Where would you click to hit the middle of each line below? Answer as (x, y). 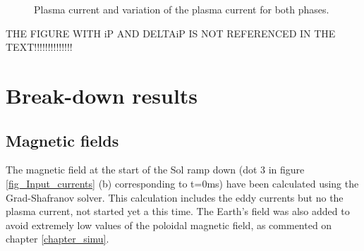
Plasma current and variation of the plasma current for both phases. (182, 9)
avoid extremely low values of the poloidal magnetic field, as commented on (169, 225)
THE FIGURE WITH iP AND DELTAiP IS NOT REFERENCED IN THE (171, 33)
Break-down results (102, 95)
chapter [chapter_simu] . (57, 239)
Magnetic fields (62, 140)
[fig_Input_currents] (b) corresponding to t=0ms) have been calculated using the (182, 183)
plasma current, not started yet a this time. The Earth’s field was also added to (178, 211)
